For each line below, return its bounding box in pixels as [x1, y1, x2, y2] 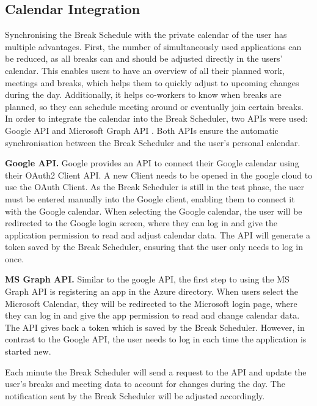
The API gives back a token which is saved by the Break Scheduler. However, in [5, 320, 305, 333]
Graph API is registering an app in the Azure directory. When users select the [5, 285, 299, 298]
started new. [5, 345, 51, 358]
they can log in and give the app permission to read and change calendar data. [5, 309, 300, 322]
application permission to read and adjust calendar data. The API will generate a [5, 228, 310, 241]
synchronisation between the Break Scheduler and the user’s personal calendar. [5, 136, 301, 149]
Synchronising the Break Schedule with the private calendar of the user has [5, 28, 287, 41]
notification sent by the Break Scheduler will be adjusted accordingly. [5, 389, 265, 402]
